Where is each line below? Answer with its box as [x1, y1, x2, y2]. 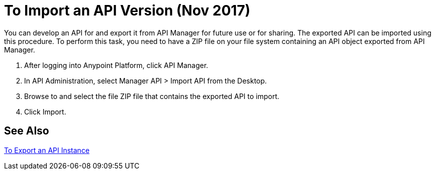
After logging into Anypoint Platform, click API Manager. [24, 60, 208, 69]
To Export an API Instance [4, 145, 90, 154]
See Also [4, 124, 49, 137]
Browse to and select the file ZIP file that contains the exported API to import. [24, 91, 280, 100]
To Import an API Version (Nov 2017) [4, 2, 251, 19]
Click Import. [24, 107, 66, 116]
